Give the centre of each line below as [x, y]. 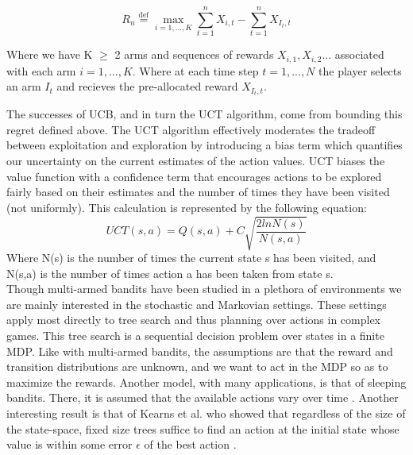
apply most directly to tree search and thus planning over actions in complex [194, 320]
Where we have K [50, 54]
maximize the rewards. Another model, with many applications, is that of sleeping [206, 382]
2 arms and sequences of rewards [194, 54]
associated [359, 54]
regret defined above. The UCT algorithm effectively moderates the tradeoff [191, 129]
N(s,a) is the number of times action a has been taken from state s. [170, 273]
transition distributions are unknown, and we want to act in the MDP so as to [197, 366]
